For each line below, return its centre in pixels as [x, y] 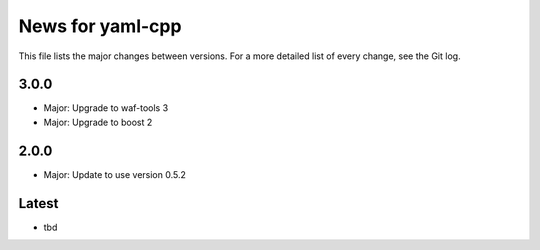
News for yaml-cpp [100, 26]
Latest [38, 203]
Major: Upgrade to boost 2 [98, 122]
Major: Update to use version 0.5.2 [115, 174]
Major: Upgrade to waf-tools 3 [106, 108]
